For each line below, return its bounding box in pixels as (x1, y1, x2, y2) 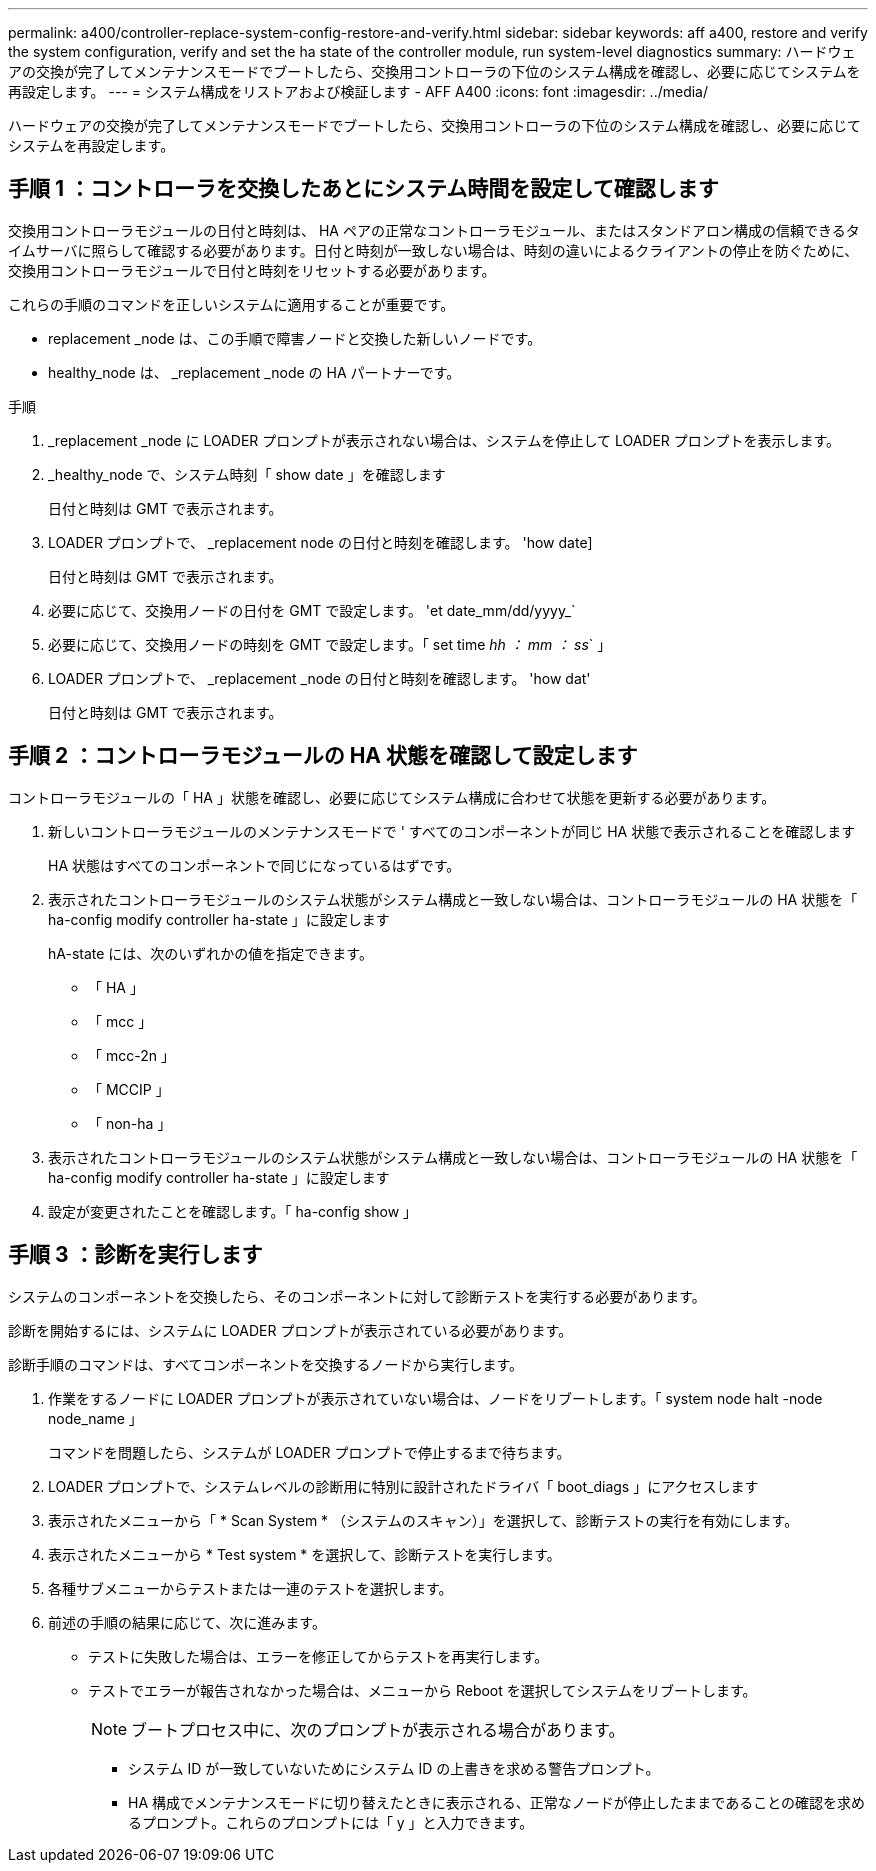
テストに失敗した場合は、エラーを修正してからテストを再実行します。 (88, 1647, 549, 1665)
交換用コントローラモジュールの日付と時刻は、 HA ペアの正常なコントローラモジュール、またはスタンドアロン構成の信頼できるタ (8, 221, 860, 239)
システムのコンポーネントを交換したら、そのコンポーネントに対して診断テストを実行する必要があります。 (8, 1287, 706, 1305)
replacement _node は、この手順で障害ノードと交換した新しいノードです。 (48, 329, 542, 347)
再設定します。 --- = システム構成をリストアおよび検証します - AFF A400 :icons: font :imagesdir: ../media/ (8, 83, 709, 100)
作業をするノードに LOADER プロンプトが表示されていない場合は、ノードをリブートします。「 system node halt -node (48, 1389, 823, 1407)
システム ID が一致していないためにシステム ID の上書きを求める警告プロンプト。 (128, 1759, 660, 1777)
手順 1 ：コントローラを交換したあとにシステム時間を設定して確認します (8, 176, 719, 202)
